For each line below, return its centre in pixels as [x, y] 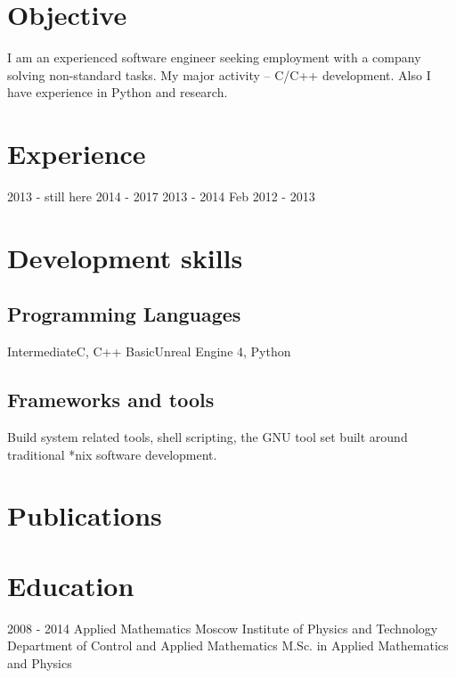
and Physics [40, 662]
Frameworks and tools [111, 400]
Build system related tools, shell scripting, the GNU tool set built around [208, 437]
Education [71, 585]
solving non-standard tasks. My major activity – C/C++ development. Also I [219, 74]
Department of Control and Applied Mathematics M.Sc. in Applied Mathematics [228, 645]
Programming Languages [124, 314]
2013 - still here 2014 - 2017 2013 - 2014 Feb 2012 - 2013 [161, 196]
